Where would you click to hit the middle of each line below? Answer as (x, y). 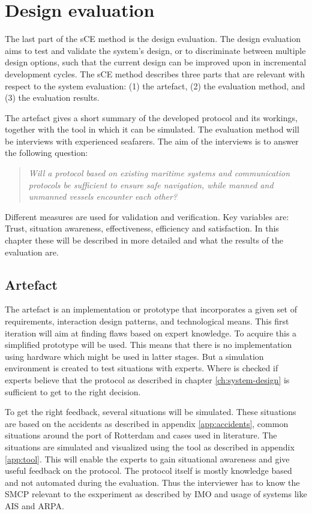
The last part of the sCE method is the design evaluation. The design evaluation (153, 39)
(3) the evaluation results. (52, 97)
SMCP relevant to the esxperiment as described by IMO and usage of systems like (156, 494)
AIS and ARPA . (34, 505)
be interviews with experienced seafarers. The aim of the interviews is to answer (152, 141)
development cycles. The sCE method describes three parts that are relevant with (155, 73)
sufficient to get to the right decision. (73, 391)
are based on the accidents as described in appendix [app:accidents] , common (147, 423)
